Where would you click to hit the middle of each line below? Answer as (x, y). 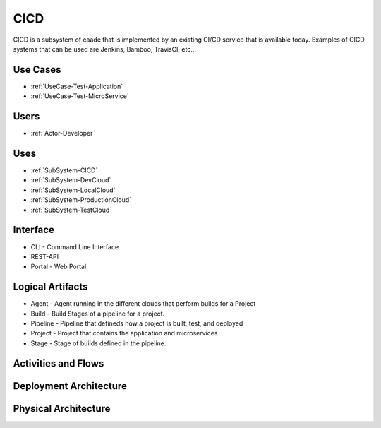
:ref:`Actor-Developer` (63, 133)
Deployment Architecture (70, 386)
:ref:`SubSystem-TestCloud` (71, 210)
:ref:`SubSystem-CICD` (64, 170)
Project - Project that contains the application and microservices (124, 333)
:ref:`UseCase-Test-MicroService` (80, 96)
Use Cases (37, 70)
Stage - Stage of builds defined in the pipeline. (98, 343)
